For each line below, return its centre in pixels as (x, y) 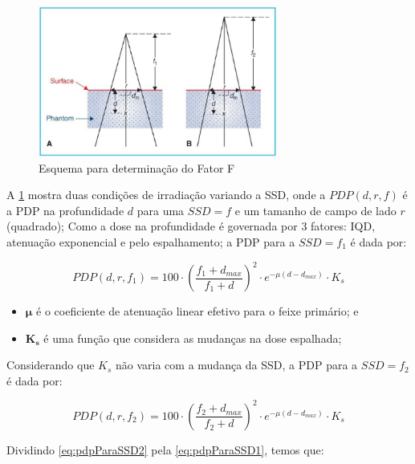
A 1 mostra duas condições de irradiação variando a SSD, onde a (166, 195)
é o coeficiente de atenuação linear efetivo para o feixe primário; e (197, 311)
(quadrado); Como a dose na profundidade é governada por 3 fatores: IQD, (191, 226)
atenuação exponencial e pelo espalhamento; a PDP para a (151, 241)
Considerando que (51, 365)
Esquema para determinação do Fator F (137, 167)
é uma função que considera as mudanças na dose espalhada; (193, 338)
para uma (161, 210)
